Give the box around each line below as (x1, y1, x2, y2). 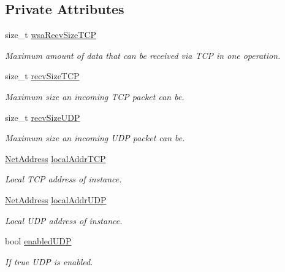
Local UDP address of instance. (5, 214, 123, 227)
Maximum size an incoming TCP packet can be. (5, 90, 184, 103)
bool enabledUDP (5, 235, 72, 247)
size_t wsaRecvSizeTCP (5, 28, 97, 41)
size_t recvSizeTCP (5, 69, 80, 82)
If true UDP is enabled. (5, 255, 93, 268)
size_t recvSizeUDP (5, 111, 80, 123)
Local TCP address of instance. (5, 173, 122, 185)
